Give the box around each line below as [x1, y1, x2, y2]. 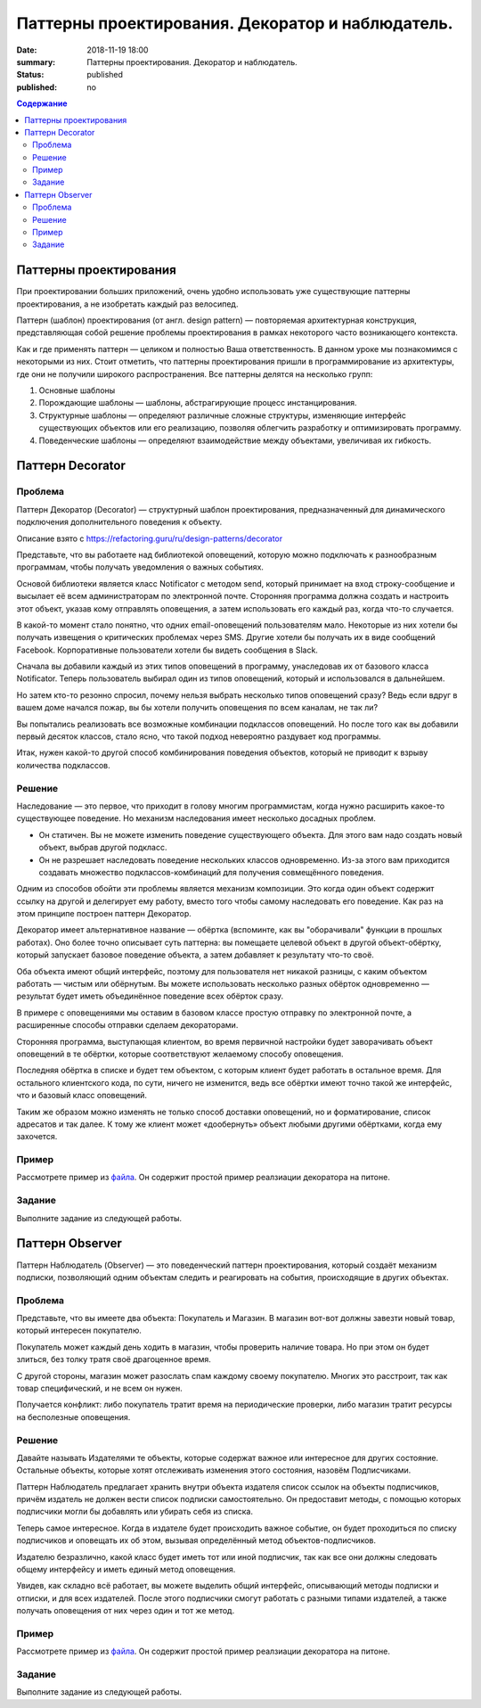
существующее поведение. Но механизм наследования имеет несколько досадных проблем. [16, 813, 376, 824]
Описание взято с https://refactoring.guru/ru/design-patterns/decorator [16, 533, 283, 544]
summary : [16, 56, 56, 67]
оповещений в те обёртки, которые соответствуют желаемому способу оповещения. [16, 1048, 344, 1059]
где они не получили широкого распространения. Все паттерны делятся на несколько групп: [16, 368, 373, 379]
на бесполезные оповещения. [16, 1411, 131, 1422]
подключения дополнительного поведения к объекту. [16, 517, 223, 528]
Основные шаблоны [38, 385, 116, 396]
